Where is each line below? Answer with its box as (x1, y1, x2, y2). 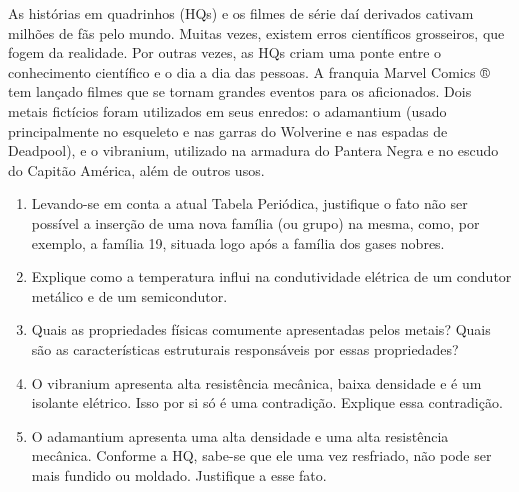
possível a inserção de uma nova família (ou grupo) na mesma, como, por (31, 212, 480, 233)
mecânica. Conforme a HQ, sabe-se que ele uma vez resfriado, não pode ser (31, 445, 492, 466)
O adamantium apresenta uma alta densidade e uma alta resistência (31, 425, 449, 446)
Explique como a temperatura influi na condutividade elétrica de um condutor (31, 266, 512, 287)
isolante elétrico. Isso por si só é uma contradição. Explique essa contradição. (31, 392, 503, 413)
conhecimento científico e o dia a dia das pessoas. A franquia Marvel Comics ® (8, 61, 490, 82)
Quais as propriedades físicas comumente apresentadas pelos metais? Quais (31, 319, 491, 340)
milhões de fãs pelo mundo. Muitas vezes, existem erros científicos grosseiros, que (8, 22, 505, 43)
